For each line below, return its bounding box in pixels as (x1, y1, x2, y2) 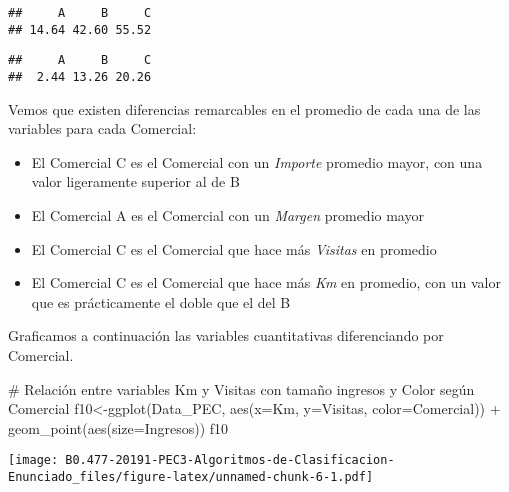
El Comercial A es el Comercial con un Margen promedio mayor (31, 205, 424, 225)
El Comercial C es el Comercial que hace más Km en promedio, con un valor (31, 272, 501, 293)
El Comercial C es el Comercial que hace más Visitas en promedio (31, 238, 437, 259)
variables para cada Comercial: (8, 118, 197, 139)
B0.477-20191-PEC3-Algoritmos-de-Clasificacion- (65, 453, 395, 468)
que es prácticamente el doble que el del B (31, 291, 291, 312)
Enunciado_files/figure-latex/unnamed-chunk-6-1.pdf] (8, 470, 374, 484)
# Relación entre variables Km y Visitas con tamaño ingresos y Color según (8, 378, 475, 399)
